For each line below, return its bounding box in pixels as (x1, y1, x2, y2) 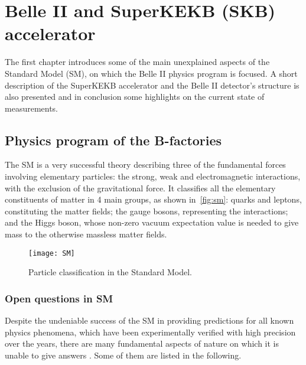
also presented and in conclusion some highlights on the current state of (5, 90, 265, 103)
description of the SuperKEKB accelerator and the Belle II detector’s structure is (5, 79, 300, 91)
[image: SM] (28, 249, 75, 258)
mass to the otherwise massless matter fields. (5, 228, 167, 240)
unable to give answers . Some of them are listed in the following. (5, 348, 242, 361)
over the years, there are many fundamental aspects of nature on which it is (5, 337, 279, 350)
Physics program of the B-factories (5, 131, 222, 149)
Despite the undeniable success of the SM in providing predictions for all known (5, 314, 294, 327)
